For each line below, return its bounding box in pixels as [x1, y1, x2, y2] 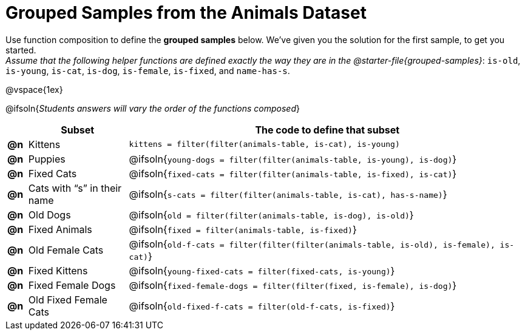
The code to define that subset [255, 123, 400, 136]
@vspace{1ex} [5, 84, 63, 95]
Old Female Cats [28, 243, 104, 256]
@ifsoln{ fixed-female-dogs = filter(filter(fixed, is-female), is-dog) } [129, 279, 457, 291]
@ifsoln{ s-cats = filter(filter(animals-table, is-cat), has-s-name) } [129, 188, 447, 200]
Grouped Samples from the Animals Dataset [5, 2, 367, 23]
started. [5, 44, 36, 55]
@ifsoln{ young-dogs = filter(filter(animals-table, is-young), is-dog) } [129, 152, 457, 165]
